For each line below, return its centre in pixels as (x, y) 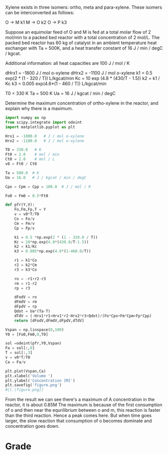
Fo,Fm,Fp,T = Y (30, 210)
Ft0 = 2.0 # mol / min (32, 155)
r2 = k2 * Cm (26, 265)
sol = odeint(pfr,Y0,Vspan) (33, 343)
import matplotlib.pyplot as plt (40, 127)
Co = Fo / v (25, 219)
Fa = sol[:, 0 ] (20, 348)
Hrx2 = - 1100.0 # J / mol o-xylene (45, 141)
